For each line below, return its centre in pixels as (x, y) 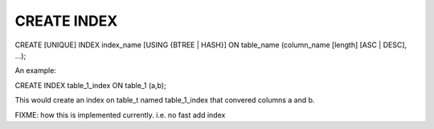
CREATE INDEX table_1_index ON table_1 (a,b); (90, 85)
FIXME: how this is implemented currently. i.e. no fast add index (120, 115)
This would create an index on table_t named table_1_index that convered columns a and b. (165, 100)
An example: (35, 71)
